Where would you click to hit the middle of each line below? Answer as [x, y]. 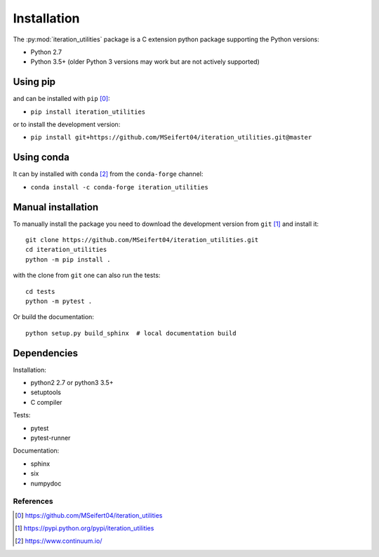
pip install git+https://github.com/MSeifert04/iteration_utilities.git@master [171, 137]
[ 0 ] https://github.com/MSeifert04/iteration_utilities [89, 515]
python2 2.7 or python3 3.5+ [72, 383]
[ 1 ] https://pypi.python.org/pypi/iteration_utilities [85, 528]
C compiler [46, 402]
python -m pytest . [59, 301]
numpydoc [46, 483]
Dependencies [46, 353]
